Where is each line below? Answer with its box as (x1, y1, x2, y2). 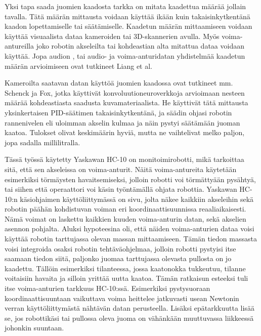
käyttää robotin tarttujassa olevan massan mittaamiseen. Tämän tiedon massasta (5, 233, 257, 244)
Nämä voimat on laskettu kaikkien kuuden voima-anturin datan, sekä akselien (5, 213, 246, 224)
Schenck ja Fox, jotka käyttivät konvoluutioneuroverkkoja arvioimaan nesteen (5, 87, 245, 98)
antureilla (5, 40, 34, 51)
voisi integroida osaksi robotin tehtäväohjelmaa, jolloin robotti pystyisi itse (5, 243, 236, 254)
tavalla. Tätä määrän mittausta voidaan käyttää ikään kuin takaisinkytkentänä (5, 11, 250, 21)
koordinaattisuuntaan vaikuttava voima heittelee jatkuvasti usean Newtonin (5, 292, 239, 303)
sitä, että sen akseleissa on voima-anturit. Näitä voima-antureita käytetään (5, 163, 237, 174)
